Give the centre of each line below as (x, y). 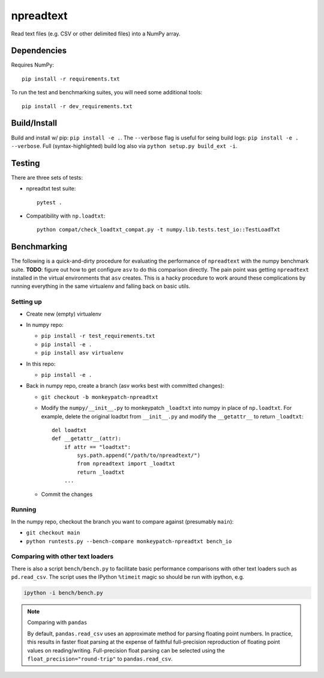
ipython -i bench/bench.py (63, 593)
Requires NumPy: (32, 65)
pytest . (49, 202)
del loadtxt (69, 430)
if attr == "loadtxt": (97, 447)
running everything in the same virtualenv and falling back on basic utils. (101, 286)
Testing (25, 163)
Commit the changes (67, 494)
